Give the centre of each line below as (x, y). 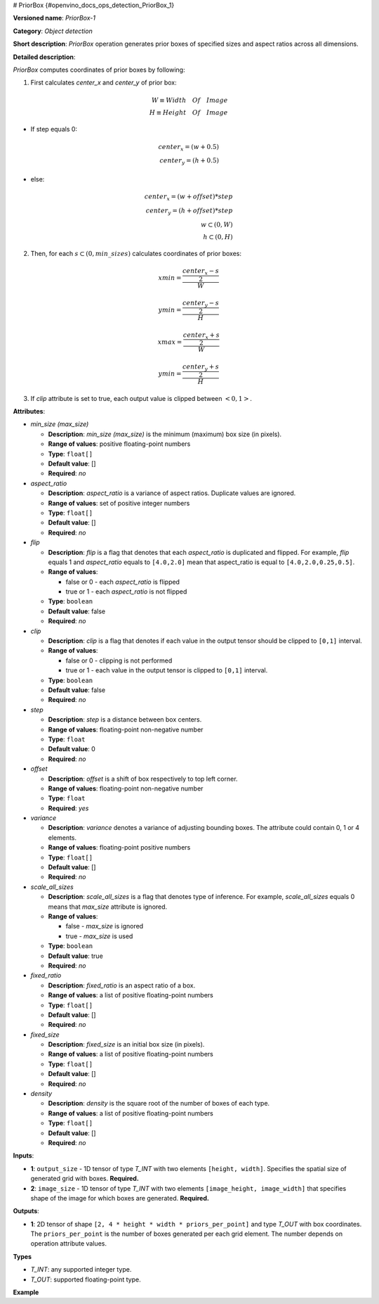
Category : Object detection (53, 31)
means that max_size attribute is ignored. (108, 907)
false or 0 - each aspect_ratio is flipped (123, 582)
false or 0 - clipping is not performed (119, 660)
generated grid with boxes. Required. (85, 1179)
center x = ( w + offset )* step (188, 197)
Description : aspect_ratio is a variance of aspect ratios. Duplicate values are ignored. (172, 493)
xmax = (170, 342)
